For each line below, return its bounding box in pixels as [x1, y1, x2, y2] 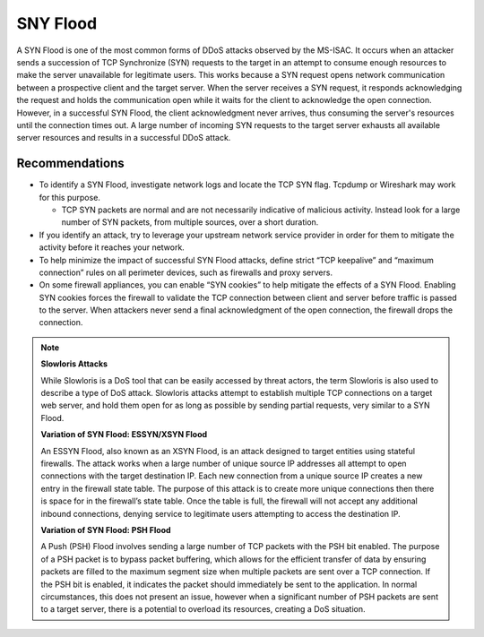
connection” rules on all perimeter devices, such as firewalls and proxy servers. [39, 267, 333, 278]
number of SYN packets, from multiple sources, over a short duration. [61, 217, 319, 228]
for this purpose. [39, 192, 100, 202]
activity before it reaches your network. [39, 242, 186, 253]
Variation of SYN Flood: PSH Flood [40, 524, 171, 535]
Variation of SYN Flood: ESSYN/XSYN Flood [40, 429, 208, 440]
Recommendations [16, 156, 125, 171]
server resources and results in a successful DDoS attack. [16, 133, 231, 143]
